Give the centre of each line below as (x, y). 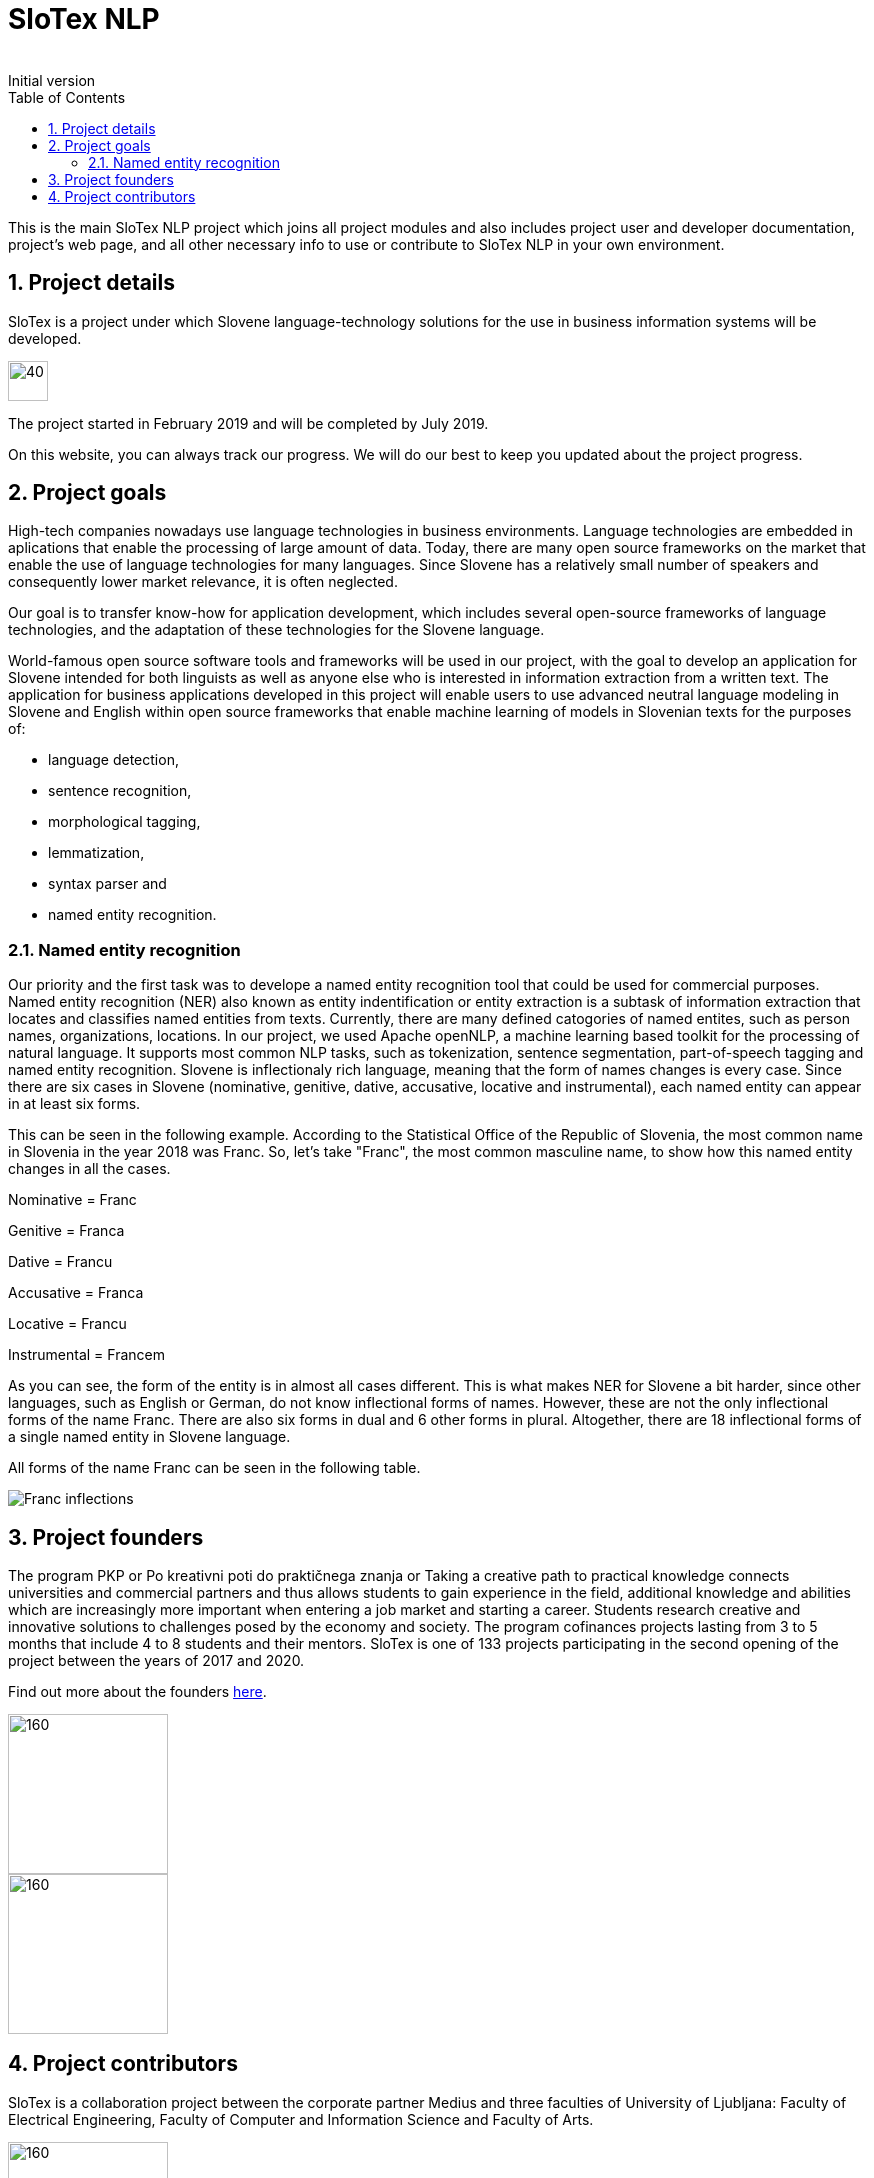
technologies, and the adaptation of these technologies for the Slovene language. (276, 630)
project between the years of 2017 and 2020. (156, 1661)
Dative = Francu (60, 1262)
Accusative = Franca (76, 1293)
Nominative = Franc (72, 1200)
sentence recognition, (120, 791)
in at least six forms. (74, 1104)
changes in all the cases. (89, 1169)
